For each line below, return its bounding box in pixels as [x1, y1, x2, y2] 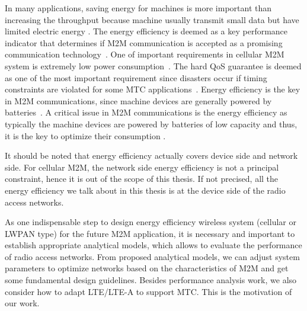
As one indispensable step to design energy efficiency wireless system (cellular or [5, 216, 296, 228]
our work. [5, 297, 40, 309]
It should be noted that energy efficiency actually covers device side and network [5, 149, 298, 162]
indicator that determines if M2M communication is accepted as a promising [5, 36, 283, 49]
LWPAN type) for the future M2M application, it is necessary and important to [5, 227, 295, 239]
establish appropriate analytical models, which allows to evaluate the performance [5, 239, 302, 251]
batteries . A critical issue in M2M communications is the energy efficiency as [5, 106, 287, 118]
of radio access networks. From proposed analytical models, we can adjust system [5, 250, 300, 262]
